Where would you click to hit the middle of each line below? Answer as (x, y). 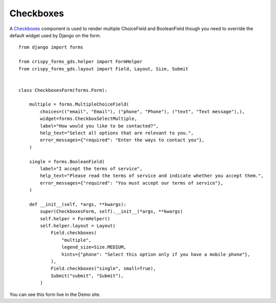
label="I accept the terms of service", (91, 169)
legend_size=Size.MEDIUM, (94, 247)
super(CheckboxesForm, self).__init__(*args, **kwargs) (112, 211)
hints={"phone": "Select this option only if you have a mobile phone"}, (156, 254)
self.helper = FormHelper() (75, 219)
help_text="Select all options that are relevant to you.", (117, 133)
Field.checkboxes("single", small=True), (103, 269)
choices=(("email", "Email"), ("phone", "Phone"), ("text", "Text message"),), (143, 111)
